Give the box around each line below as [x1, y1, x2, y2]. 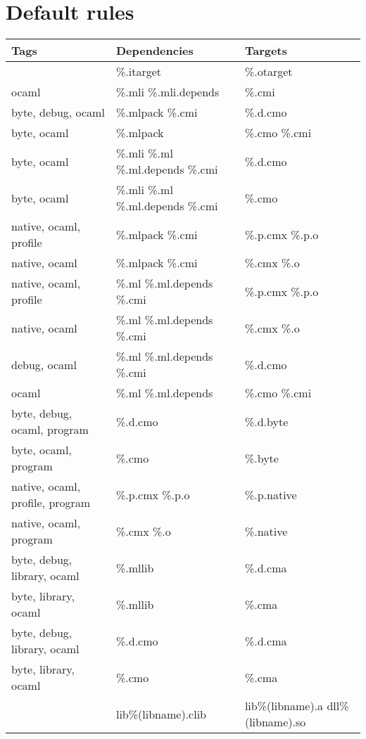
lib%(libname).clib [115, 705, 206, 722]
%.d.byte [244, 413, 289, 430]
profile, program [11, 494, 91, 511]
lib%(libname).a [244, 698, 324, 714]
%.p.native [244, 486, 297, 503]
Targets [244, 42, 287, 59]
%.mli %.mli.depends [115, 84, 220, 101]
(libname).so [244, 714, 306, 731]
